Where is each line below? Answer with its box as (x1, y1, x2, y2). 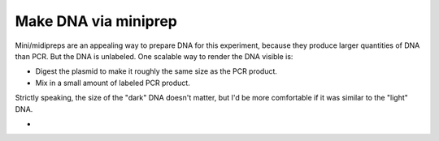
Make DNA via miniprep (15, 12, 178, 30)
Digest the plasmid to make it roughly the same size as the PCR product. (35, 66, 278, 76)
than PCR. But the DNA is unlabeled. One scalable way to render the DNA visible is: (15, 51, 293, 61)
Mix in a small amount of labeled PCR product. (35, 78, 190, 88)
